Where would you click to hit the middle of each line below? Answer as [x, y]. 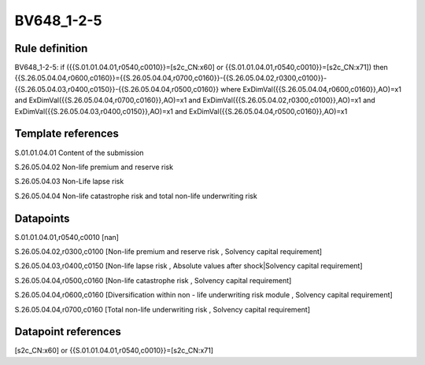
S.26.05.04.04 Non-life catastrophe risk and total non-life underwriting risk [136, 196]
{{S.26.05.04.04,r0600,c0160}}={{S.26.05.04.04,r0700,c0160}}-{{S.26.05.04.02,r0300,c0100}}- [171, 78]
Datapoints [42, 218]
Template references [67, 134]
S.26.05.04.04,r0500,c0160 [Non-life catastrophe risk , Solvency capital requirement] [153, 280]
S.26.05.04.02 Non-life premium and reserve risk [94, 167]
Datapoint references [68, 332]
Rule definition [51, 48]
